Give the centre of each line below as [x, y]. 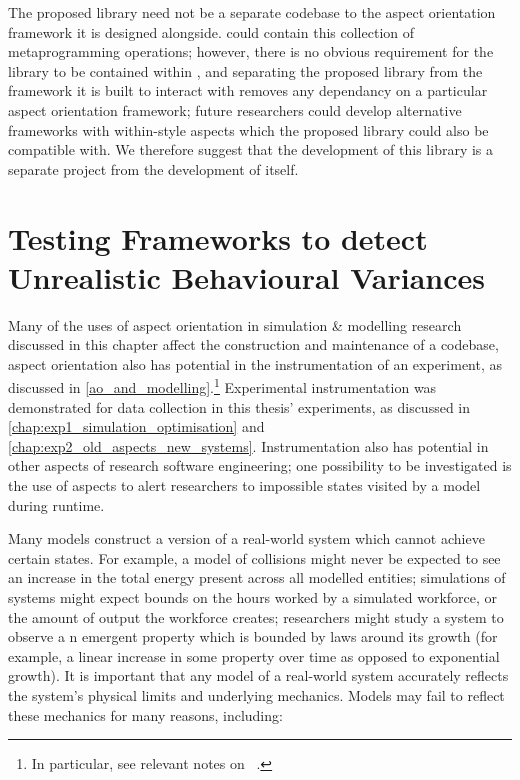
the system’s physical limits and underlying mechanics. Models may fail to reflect [256, 695]
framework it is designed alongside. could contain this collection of [211, 31]
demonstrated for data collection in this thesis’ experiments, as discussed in [239, 406]
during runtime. [56, 504]
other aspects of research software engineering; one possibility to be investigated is [260, 465]
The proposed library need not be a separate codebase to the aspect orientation [252, 12]
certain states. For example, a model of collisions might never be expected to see [254, 557]
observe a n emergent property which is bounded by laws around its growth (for [253, 636]
